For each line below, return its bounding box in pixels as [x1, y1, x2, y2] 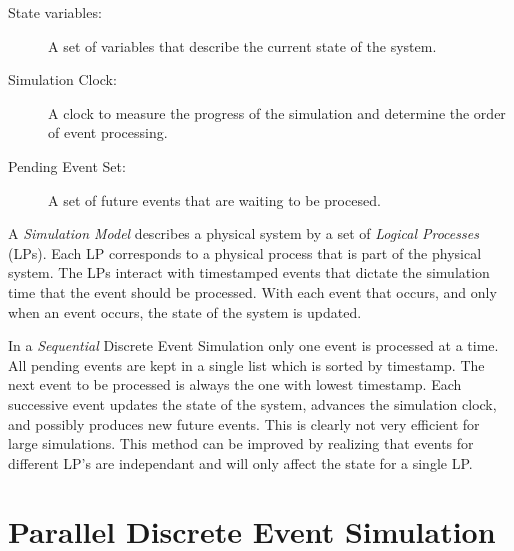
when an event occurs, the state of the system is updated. [8, 301, 362, 322]
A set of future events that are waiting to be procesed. [48, 189, 381, 210]
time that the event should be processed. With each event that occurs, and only [8, 281, 497, 302]
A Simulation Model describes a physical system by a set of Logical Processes [8, 223, 479, 244]
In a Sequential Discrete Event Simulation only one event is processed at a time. [8, 335, 499, 356]
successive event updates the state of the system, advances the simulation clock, [8, 393, 497, 414]
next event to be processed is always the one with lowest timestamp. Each [8, 374, 462, 395]
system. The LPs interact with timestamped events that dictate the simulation [8, 262, 490, 283]
